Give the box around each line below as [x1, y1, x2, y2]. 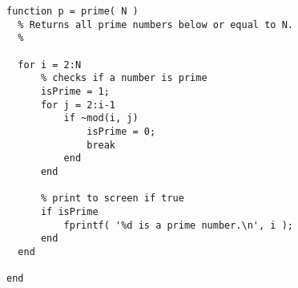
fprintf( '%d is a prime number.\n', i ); [63, 219, 293, 231]
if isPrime [40, 205, 99, 217]
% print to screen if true [40, 193, 184, 205]
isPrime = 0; [87, 125, 156, 137]
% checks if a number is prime [40, 72, 207, 84]
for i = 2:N [18, 59, 82, 71]
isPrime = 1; [40, 85, 110, 97]
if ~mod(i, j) [63, 112, 139, 124]
